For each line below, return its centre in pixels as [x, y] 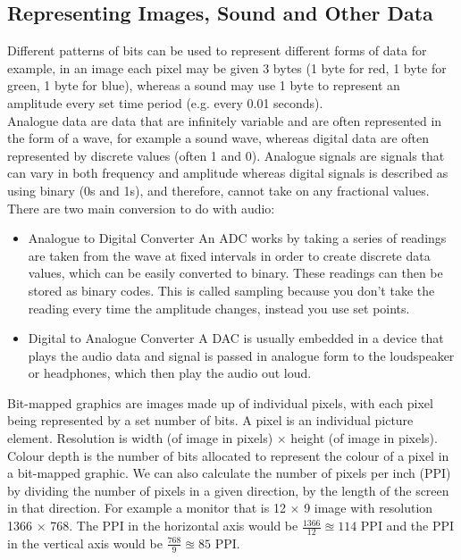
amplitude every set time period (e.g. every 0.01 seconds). [165, 102]
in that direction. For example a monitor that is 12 [147, 508]
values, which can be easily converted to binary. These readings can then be [235, 273]
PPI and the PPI [407, 526]
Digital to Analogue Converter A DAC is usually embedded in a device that [236, 338]
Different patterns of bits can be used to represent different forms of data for [217, 50]
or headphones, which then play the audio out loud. [170, 373]
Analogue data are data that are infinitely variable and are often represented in [225, 120]
